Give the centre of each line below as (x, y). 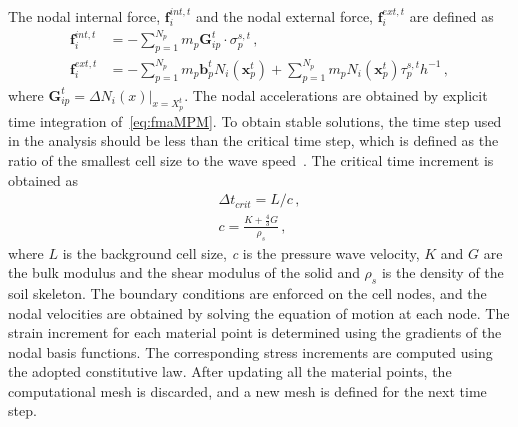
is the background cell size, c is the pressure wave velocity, (241, 252)
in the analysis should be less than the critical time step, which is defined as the (253, 140)
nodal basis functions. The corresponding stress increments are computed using (250, 351)
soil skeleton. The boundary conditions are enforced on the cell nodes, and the (247, 292)
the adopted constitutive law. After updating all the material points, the (230, 371)
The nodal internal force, (84, 16)
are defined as (451, 16)
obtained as (43, 179)
